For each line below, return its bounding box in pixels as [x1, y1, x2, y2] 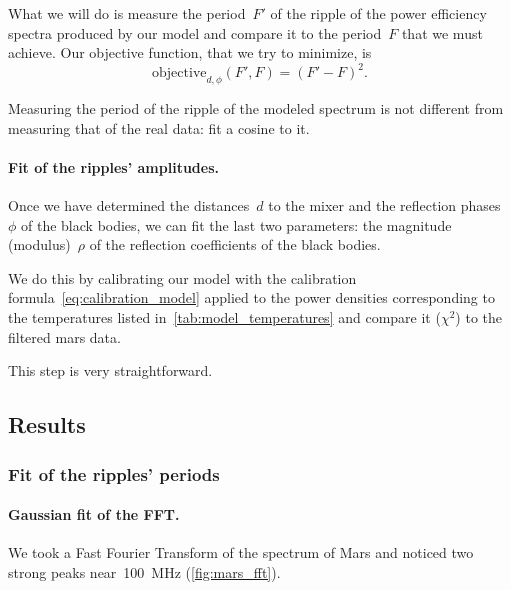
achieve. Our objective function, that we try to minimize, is [8, 42, 372, 63]
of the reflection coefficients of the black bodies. [89, 234, 381, 255]
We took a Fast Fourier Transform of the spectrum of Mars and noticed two [8, 542, 474, 563]
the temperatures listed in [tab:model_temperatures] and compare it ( [8, 307, 441, 328]
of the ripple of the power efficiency [270, 3, 487, 23]
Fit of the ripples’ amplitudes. [8, 156, 219, 177]
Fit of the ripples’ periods [8, 461, 220, 486]
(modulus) [8, 234, 71, 255]
